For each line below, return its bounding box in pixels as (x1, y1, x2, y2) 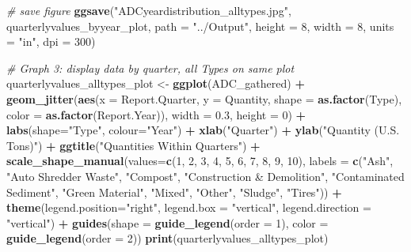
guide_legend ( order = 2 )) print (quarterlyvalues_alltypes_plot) (6, 230, 329, 246)
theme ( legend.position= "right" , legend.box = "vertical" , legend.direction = (6, 199, 371, 216)
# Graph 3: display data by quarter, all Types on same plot (6, 59, 295, 76)
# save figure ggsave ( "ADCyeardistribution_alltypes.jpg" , (6, 2, 291, 18)
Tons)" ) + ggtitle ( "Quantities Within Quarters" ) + (6, 137, 261, 153)
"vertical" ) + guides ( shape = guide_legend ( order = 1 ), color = (6, 214, 329, 231)
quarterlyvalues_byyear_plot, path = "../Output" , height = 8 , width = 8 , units (6, 17, 394, 34)
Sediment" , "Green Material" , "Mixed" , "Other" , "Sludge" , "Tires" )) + (6, 183, 342, 200)
